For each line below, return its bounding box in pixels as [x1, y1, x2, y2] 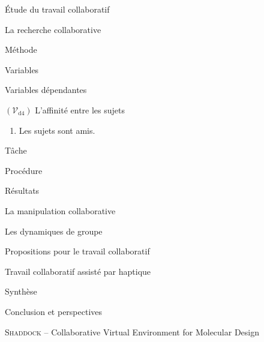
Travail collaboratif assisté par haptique [5, 265, 151, 277]
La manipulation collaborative [5, 204, 116, 217]
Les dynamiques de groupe [5, 224, 103, 237]
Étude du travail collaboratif [5, 3, 110, 15]
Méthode [5, 43, 37, 56]
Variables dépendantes [5, 83, 87, 96]
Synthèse [5, 285, 37, 298]
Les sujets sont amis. [19, 124, 95, 136]
